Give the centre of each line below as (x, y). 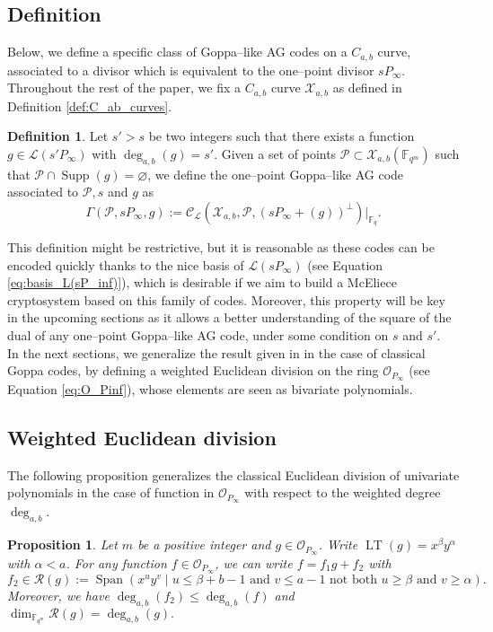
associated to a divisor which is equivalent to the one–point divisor (191, 70)
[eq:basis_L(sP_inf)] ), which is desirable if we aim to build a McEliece (202, 282)
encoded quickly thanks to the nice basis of (126, 264)
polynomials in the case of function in (111, 492)
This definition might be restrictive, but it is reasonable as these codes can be (221, 247)
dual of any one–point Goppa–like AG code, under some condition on (198, 335)
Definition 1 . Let (58, 136)
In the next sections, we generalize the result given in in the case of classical (216, 352)
